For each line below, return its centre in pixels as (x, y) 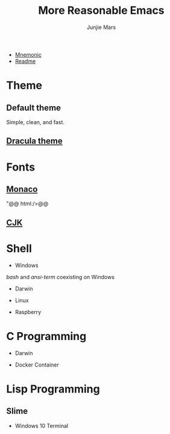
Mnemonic (28, 54)
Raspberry (28, 312)
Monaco (22, 189)
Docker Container (37, 365)
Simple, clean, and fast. (35, 122)
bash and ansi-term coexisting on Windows (60, 277)
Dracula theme (34, 141)
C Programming (46, 336)
